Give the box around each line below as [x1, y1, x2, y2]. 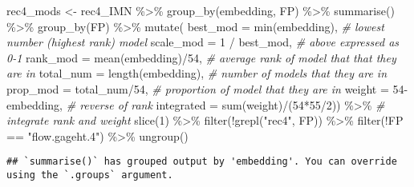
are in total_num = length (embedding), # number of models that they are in [6, 65, 388, 82]
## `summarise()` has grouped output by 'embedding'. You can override [6, 156, 397, 168]
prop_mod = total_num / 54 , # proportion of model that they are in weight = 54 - [6, 80, 408, 97]
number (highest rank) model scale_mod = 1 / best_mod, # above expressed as [6, 34, 400, 50]
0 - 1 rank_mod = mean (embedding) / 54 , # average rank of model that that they [6, 49, 396, 66]
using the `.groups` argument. [6, 169, 173, 181]
